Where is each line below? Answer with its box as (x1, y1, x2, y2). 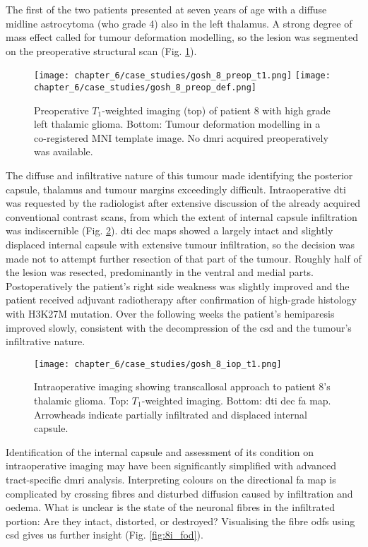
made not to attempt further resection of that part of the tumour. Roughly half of (6, 251, 362, 265)
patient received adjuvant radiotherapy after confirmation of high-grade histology (6, 292, 357, 307)
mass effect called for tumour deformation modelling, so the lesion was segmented (6, 30, 359, 44)
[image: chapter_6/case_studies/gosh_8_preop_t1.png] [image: (34, 71, 331, 81)
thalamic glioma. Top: (34, 393, 129, 408)
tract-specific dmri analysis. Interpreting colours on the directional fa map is (6, 472, 336, 486)
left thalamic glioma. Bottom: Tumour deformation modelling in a (34, 116, 321, 131)
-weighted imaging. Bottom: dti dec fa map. (141, 393, 331, 408)
